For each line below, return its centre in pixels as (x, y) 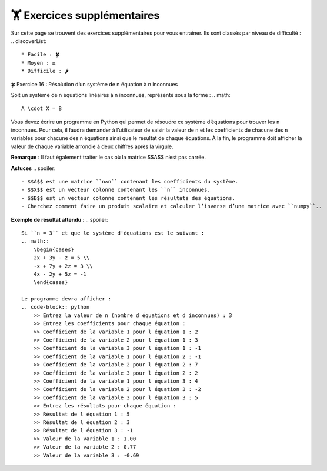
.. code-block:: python (56, 307)
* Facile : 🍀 (41, 55)
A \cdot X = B (41, 108)
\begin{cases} (54, 249)
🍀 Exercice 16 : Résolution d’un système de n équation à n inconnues (94, 84)
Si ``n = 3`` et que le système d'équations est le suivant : (113, 233)
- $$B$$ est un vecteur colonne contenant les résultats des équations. (128, 198)
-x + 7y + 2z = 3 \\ (63, 266)
